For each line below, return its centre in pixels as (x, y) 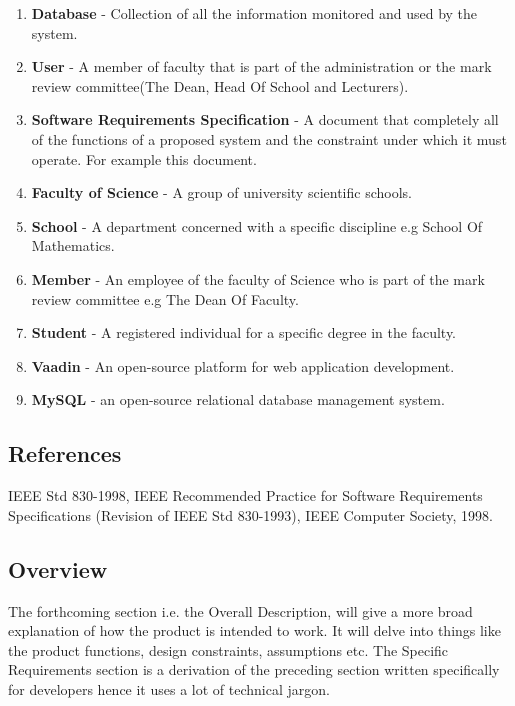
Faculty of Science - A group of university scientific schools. (221, 192)
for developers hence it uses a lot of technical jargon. (169, 688)
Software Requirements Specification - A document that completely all (265, 119)
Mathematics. (73, 245)
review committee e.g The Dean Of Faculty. (165, 298)
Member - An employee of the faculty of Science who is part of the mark (258, 278)
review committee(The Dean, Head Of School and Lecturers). (220, 85)
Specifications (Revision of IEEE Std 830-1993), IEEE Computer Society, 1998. (250, 514)
